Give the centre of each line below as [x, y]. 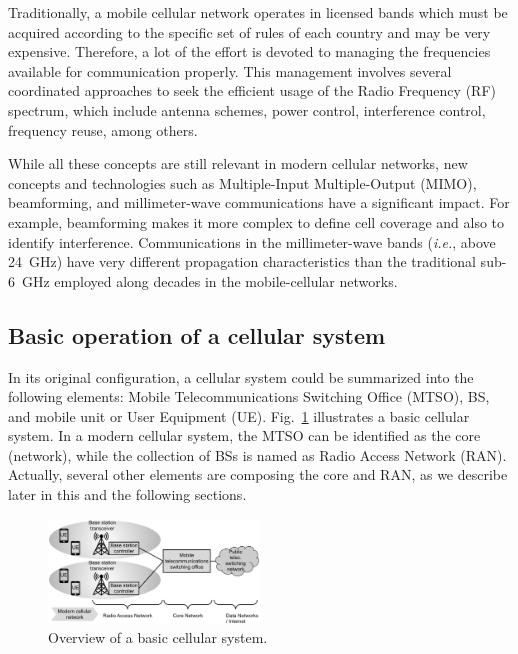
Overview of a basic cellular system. [158, 636]
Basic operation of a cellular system [197, 334]
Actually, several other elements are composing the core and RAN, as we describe [258, 474]
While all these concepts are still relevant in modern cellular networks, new [238, 163]
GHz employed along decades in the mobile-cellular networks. [209, 280]
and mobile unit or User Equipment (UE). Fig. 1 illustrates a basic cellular [239, 415]
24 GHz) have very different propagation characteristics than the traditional [242, 261]
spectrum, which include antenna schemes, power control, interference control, [247, 109]
